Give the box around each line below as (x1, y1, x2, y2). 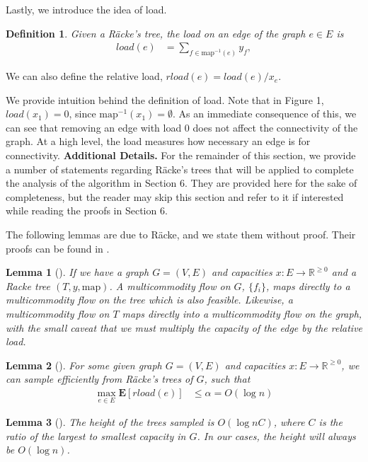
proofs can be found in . (6, 241, 110, 255)
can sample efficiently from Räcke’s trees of (6, 371, 193, 386)
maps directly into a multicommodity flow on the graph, (122, 306, 362, 320)
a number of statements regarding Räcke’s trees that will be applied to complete (6, 161, 354, 176)
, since (69, 106, 96, 121)
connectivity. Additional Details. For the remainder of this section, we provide (6, 148, 356, 163)
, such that (204, 371, 251, 386)
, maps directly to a (265, 278, 350, 293)
